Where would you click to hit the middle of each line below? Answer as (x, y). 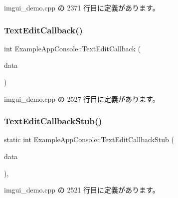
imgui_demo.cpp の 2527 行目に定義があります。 (82, 99)
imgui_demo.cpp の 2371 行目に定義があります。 (82, 7)
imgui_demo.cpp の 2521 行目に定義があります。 (82, 190)
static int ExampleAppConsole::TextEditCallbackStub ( (89, 139)
